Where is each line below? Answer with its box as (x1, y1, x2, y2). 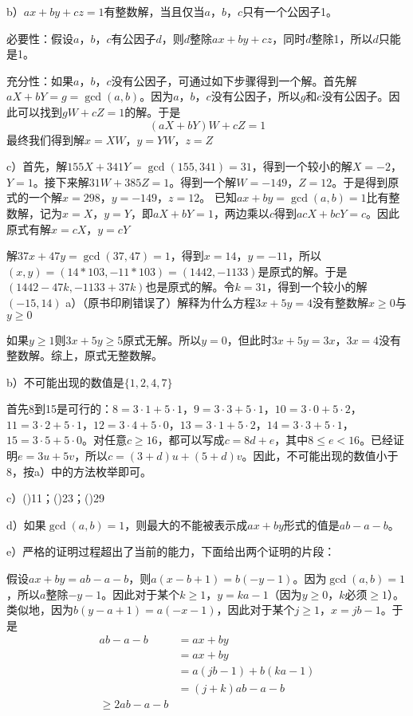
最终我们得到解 (6, 131, 85, 148)
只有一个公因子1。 (242, 3, 338, 19)
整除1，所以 (311, 30, 373, 46)
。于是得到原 (332, 173, 399, 190)
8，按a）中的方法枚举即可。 (6, 462, 151, 479)
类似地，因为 (6, 601, 73, 618)
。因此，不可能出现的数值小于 (242, 447, 399, 464)
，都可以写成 (157, 431, 225, 448)
